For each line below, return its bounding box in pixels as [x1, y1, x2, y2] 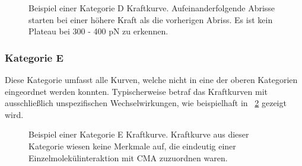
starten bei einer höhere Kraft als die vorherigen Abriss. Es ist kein [28, 13, 273, 25]
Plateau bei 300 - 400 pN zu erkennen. [28, 25, 169, 37]
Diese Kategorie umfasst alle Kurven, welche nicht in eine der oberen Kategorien [5, 74, 298, 85]
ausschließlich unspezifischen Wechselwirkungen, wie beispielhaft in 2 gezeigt [5, 97, 287, 109]
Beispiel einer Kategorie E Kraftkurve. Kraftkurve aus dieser [28, 128, 249, 141]
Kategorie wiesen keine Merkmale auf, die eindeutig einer [28, 139, 236, 152]
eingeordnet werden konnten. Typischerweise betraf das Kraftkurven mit [5, 85, 268, 97]
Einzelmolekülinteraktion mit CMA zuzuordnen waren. [28, 151, 228, 164]
